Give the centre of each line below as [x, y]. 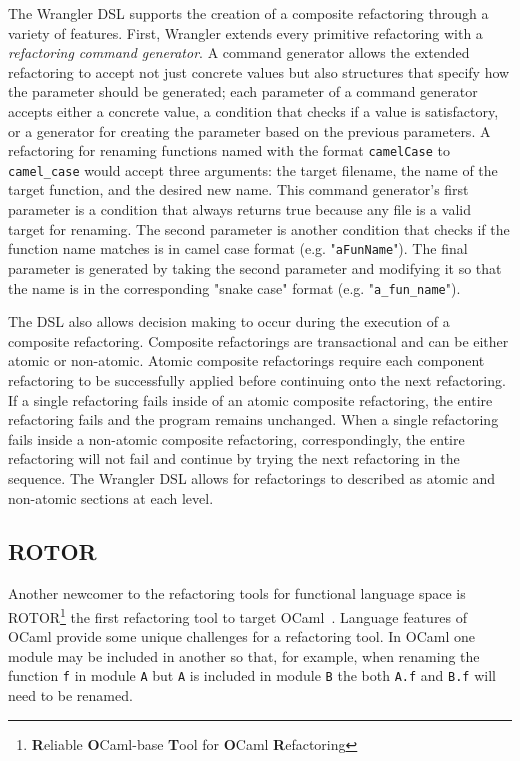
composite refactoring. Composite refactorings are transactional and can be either [258, 340]
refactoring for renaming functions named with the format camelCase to [229, 150]
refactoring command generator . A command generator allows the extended [239, 52]
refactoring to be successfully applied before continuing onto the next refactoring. [257, 379]
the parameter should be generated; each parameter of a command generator [243, 91]
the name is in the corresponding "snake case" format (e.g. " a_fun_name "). [234, 287]
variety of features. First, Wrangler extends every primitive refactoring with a [245, 32]
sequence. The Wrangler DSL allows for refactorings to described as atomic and [252, 477]
